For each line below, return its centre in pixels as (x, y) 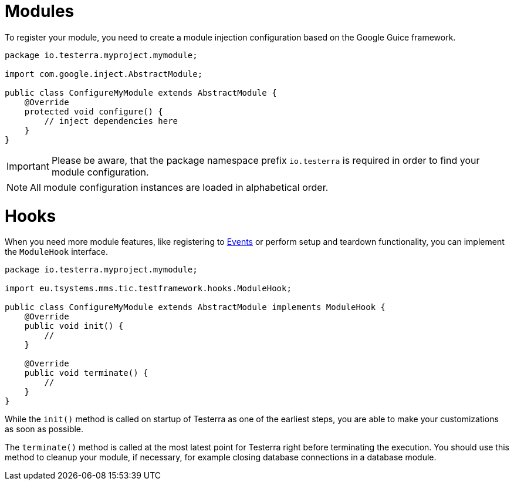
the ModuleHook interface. (56, 252)
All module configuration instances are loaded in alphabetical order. (179, 187)
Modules (40, 11)
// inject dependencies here (111, 121)
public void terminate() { (86, 373)
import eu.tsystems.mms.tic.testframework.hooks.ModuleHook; (148, 289)
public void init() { (74, 326)
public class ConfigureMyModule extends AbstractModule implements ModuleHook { (195, 307)
